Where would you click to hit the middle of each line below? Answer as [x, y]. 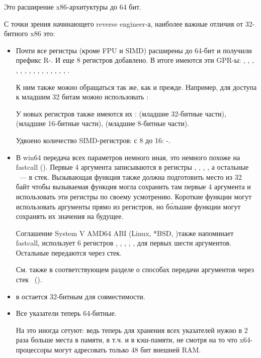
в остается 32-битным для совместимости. [80, 296]
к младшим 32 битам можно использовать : [82, 97]
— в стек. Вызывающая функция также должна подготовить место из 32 [130, 176]
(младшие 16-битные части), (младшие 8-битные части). [103, 123]
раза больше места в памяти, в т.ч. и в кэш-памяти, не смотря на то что [126, 340]
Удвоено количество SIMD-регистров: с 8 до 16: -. [93, 140]
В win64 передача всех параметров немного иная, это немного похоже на [128, 157]
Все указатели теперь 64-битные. [66, 313]
